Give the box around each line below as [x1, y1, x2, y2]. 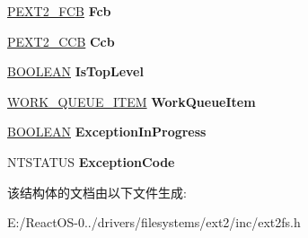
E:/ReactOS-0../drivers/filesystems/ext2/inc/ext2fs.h [7, 213, 301, 232]
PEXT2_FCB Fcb [7, 2, 111, 20]
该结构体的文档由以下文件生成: [7, 182, 187, 201]
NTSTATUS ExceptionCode [7, 152, 175, 171]
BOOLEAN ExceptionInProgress [7, 122, 207, 141]
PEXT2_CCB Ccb [7, 31, 115, 50]
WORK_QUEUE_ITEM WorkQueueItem [7, 92, 256, 110]
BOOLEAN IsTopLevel [7, 62, 144, 81]
